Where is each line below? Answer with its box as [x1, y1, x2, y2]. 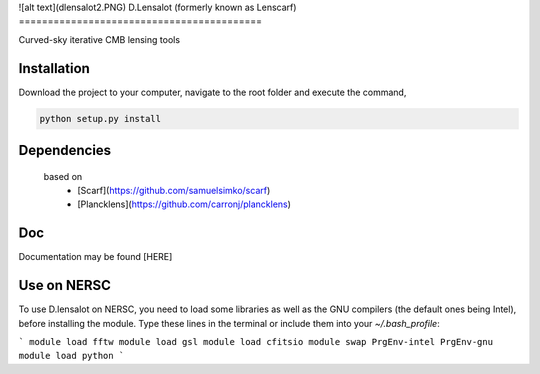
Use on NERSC [18, 277, 112, 294]
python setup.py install [39, 113, 162, 124]
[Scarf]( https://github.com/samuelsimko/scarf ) [77, 185, 271, 197]
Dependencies [18, 142, 112, 159]
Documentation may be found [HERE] [18, 251, 173, 263]
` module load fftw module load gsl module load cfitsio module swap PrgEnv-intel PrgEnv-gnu [18, 336, 494, 348]
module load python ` [18, 350, 125, 362]
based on [43, 170, 83, 182]
